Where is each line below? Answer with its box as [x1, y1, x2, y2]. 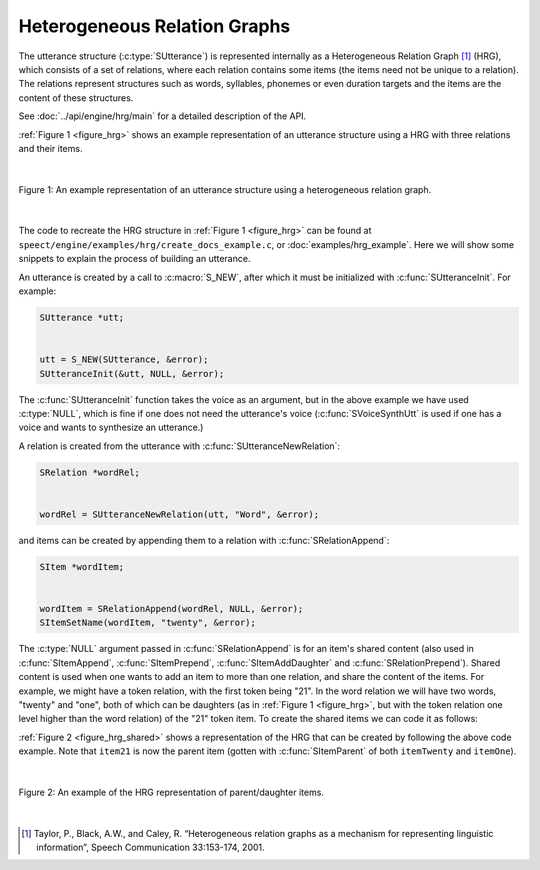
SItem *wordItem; [39, 561, 125, 572]
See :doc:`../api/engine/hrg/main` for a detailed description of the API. [18, 110, 307, 122]
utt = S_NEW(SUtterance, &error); [39, 354, 209, 365]
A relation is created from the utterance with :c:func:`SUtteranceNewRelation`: [18, 440, 340, 452]
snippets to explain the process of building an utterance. [18, 253, 251, 265]
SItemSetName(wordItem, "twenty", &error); [39, 617, 257, 629]
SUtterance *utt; [39, 312, 125, 323]
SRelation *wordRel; [39, 466, 140, 478]
